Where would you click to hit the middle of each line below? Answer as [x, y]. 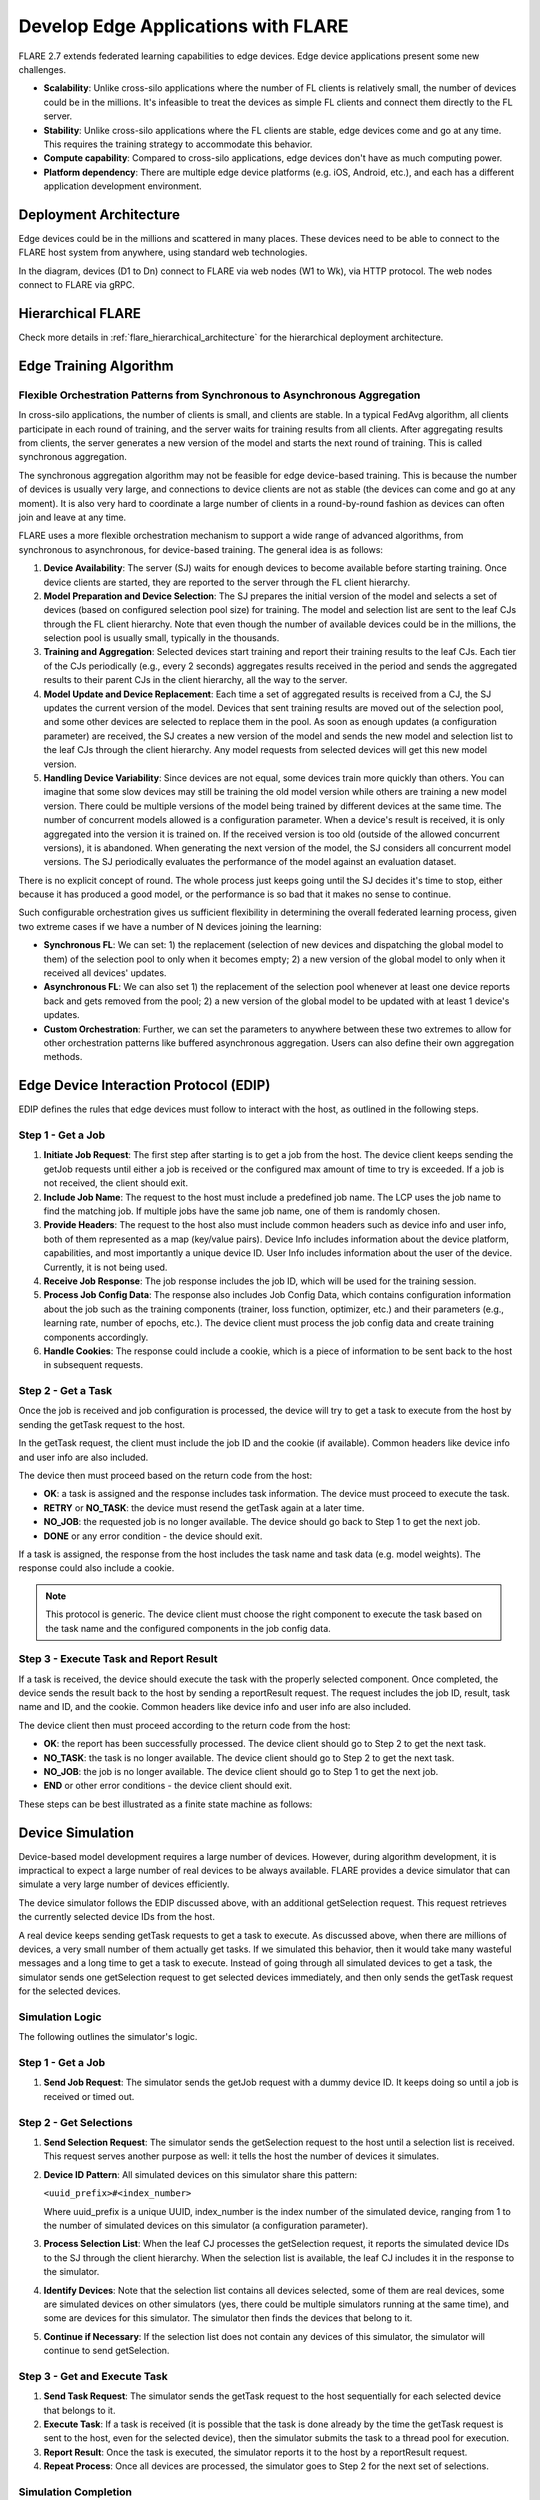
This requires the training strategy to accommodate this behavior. [178, 144]
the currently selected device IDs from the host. [116, 1917]
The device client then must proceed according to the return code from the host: [184, 1725]
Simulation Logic [60, 2017]
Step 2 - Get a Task [65, 1391]
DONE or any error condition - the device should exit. [153, 1536]
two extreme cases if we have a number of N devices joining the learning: [170, 926]
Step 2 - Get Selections [76, 2122]
